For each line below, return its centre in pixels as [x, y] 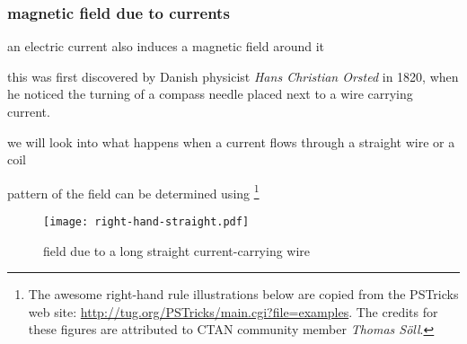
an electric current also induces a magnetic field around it [166, 46]
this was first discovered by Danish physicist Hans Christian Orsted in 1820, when [233, 76]
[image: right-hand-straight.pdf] [146, 222]
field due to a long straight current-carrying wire [177, 250]
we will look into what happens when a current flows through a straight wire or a [231, 141]
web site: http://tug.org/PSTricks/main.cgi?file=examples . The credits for [233, 311]
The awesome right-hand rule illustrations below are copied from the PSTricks [243, 294]
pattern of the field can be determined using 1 [133, 191]
